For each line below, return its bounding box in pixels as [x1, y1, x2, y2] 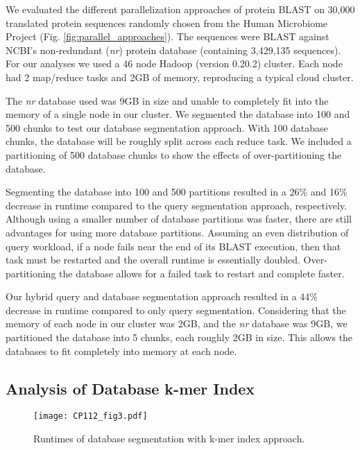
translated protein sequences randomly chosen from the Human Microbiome [6, 15, 328, 30]
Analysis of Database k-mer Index [6, 377, 255, 399]
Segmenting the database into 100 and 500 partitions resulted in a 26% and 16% [6, 184, 348, 199]
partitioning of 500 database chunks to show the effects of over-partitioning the [6, 147, 342, 162]
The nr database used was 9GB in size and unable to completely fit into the [6, 93, 329, 107]
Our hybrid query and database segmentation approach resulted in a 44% [6, 289, 318, 304]
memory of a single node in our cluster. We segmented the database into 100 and [6, 107, 350, 121]
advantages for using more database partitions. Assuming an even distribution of [6, 225, 349, 239]
